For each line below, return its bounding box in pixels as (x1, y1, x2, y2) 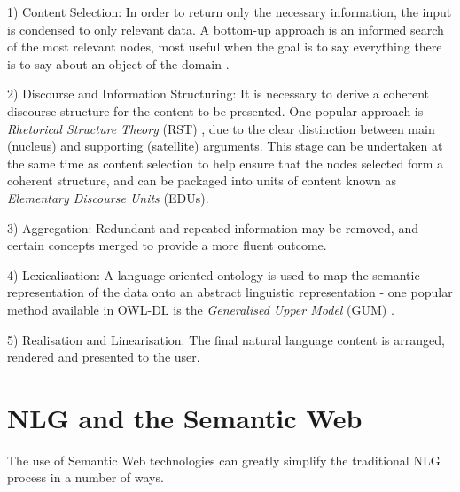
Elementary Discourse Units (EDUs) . (7, 188, 209, 207)
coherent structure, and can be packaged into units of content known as (7, 171, 397, 190)
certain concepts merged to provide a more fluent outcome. (7, 236, 327, 254)
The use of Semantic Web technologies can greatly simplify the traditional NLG (7, 450, 441, 469)
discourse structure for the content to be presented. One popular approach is (7, 101, 424, 120)
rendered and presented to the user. (7, 348, 200, 366)
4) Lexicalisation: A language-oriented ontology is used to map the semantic (7, 265, 420, 284)
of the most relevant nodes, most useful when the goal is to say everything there (7, 37, 442, 56)
